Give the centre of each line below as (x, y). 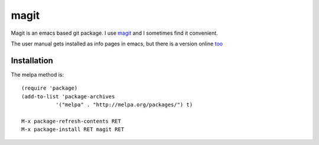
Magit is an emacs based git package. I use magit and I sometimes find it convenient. (114, 33)
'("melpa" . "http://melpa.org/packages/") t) (124, 105)
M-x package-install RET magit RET (73, 129)
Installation (32, 60)
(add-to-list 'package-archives (68, 96)
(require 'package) (50, 88)
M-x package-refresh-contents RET (71, 121)
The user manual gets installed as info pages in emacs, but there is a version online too (117, 44)
